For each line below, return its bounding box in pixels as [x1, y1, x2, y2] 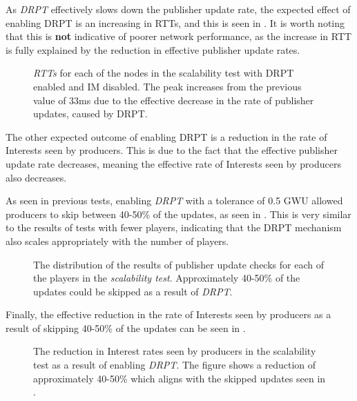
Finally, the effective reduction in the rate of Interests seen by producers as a [6, 307, 331, 322]
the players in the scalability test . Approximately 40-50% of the [33, 271, 300, 285]
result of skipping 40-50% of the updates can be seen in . [6, 320, 246, 335]
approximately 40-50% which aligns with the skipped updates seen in [33, 371, 326, 385]
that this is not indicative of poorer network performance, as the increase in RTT [6, 29, 352, 43]
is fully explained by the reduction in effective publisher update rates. [6, 42, 300, 57]
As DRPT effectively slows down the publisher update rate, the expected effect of [6, 2, 351, 16]
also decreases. [6, 170, 67, 184]
